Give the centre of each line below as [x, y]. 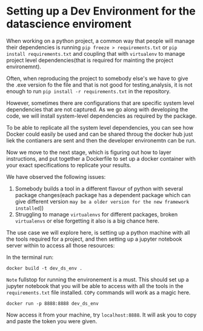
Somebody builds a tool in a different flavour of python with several [99, 189]
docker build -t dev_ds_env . [45, 268]
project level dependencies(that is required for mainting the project [90, 60]
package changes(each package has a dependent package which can [103, 195]
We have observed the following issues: [56, 176]
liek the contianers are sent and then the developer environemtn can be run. [101, 140]
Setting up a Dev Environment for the [101, 11]
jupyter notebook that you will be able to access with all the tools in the [95, 286]
